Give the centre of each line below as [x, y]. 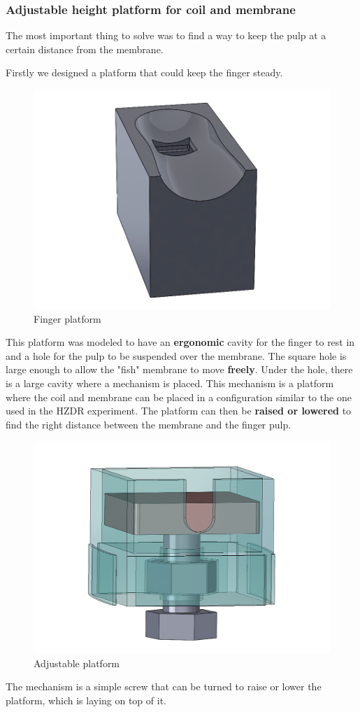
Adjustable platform [77, 663]
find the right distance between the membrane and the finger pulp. [149, 424]
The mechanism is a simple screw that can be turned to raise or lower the [164, 686]
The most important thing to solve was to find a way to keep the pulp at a [166, 35]
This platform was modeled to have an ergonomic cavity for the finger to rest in [180, 342]
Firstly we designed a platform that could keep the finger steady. [144, 72]
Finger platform [67, 318]
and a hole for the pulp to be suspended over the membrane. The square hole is [176, 355]
